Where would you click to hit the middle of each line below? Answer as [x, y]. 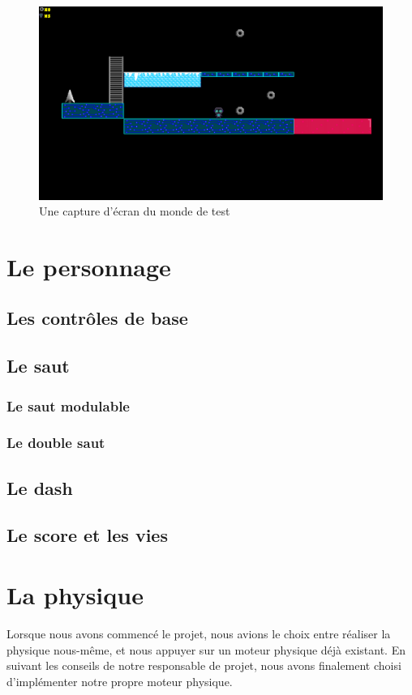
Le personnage [89, 266]
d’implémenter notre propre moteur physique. [120, 681]
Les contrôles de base [97, 318]
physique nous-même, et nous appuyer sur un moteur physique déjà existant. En [206, 649]
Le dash [40, 487]
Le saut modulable [68, 405]
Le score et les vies [87, 535]
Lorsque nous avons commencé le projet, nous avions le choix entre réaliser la [199, 633]
